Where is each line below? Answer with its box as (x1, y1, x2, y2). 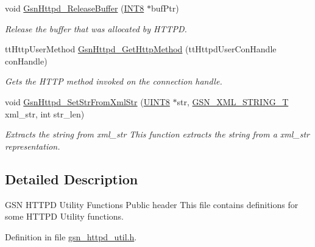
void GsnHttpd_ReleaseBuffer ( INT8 (5, 2, 144, 14)
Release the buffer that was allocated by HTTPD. (5, 22, 187, 35)
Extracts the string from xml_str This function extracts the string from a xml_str (5, 128, 310, 141)
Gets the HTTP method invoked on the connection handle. (5, 75, 222, 88)
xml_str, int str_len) (5, 107, 85, 120)
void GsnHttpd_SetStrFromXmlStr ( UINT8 (5, 95, 170, 108)
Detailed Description (5, 169, 138, 188)
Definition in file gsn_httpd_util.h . (5, 230, 137, 243)
